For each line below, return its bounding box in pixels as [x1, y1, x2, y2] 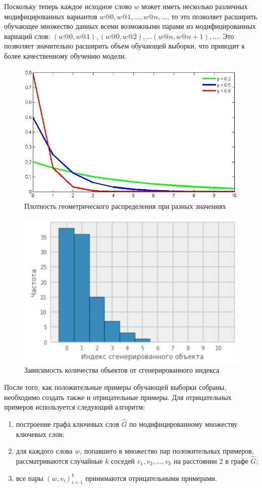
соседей [111, 456, 135, 466]
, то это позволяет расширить [167, 11, 257, 21]
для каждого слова [16, 446, 73, 456]
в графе [225, 456, 248, 466]
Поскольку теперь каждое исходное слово [4, 1, 132, 11]
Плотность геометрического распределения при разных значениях [24, 200, 226, 211]
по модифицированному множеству [129, 419, 238, 429]
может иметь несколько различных [141, 1, 248, 11]
